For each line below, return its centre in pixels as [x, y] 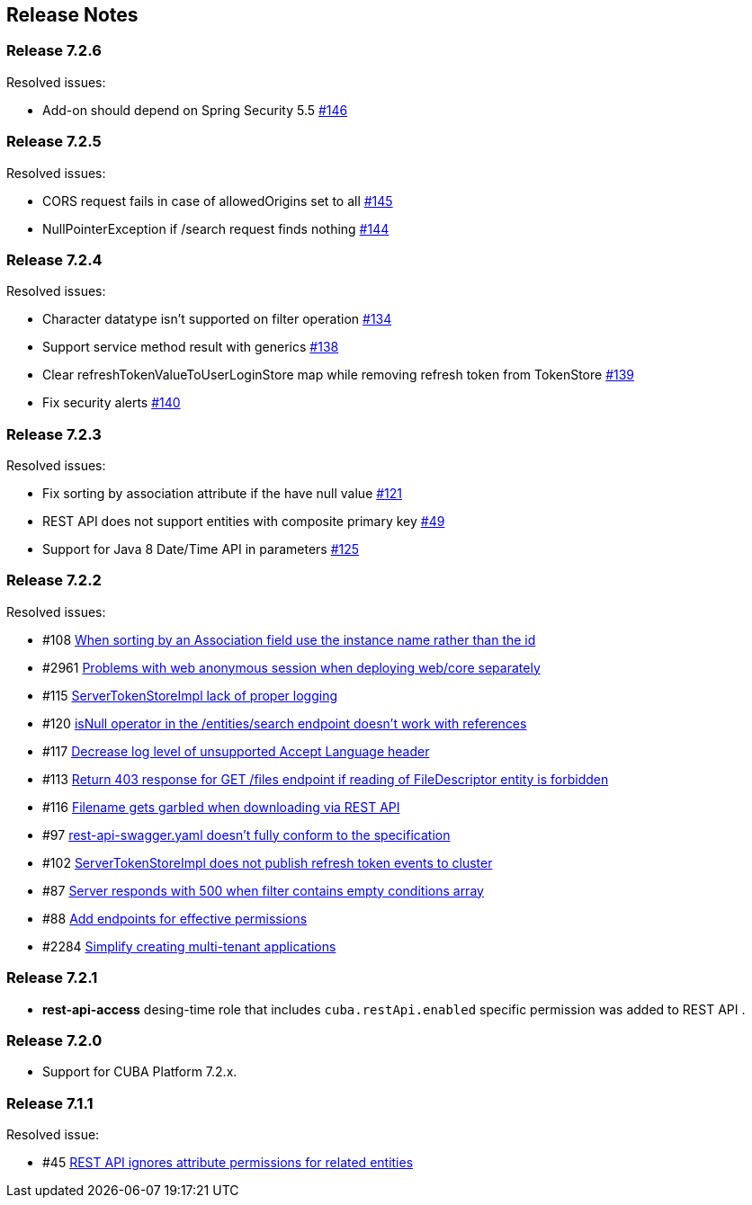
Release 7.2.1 [52, 978]
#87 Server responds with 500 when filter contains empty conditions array [263, 890]
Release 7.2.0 [54, 1040]
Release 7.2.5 [54, 142]
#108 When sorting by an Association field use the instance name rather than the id [289, 639]
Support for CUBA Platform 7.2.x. [140, 1072]
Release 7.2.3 [54, 434]
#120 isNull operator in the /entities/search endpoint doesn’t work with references [285, 723]
